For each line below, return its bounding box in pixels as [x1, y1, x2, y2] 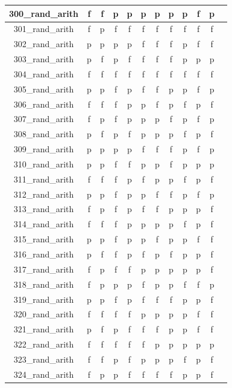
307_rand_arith [13, 112, 74, 125]
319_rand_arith [13, 293, 74, 305]
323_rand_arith [13, 352, 74, 365]
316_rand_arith [13, 248, 74, 260]
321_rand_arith [13, 323, 74, 335]
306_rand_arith [13, 97, 74, 110]
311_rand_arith [13, 172, 74, 185]
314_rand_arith [13, 218, 74, 230]
